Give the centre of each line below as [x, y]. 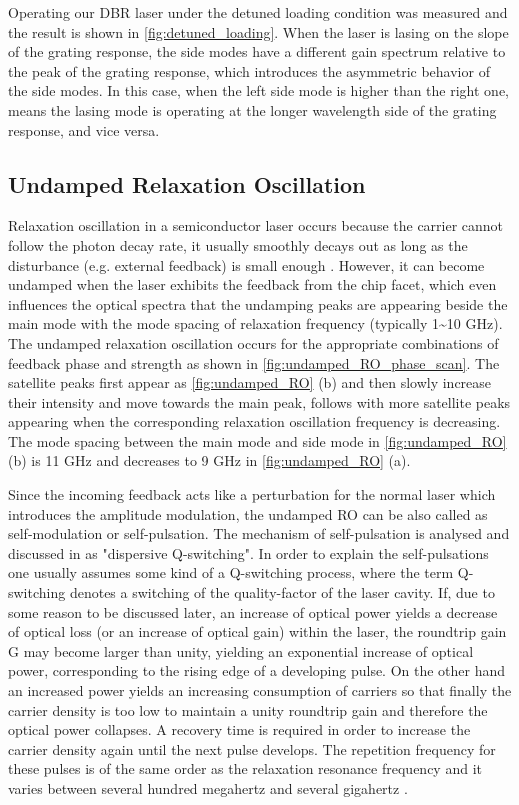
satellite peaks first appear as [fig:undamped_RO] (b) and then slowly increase [250, 382]
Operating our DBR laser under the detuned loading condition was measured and [258, 12]
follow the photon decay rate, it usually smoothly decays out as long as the [238, 244]
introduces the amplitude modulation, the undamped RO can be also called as [248, 513]
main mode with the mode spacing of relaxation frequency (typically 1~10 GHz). [255, 323]
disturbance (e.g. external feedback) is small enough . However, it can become [246, 264]
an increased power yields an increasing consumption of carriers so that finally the [260, 690]
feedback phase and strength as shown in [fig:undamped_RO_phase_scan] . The [254, 362]
